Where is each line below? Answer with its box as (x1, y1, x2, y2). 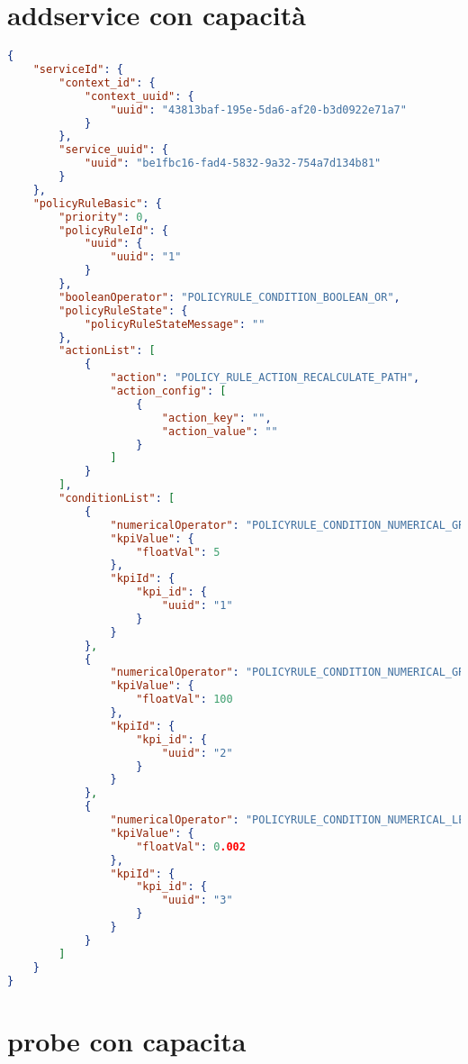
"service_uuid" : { (58, 143, 169, 157)
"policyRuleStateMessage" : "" (84, 317, 265, 331)
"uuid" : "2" (161, 746, 233, 759)
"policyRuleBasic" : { (32, 196, 162, 210)
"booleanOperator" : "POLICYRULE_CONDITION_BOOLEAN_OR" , (58, 290, 400, 304)
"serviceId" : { (32, 63, 123, 76)
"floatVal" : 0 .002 (136, 840, 246, 853)
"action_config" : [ (110, 385, 227, 397)
